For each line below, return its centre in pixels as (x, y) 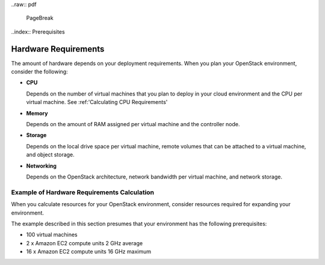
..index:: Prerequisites (38, 32)
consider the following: (40, 72)
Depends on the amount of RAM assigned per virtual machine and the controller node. (133, 124)
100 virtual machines (52, 235)
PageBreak (40, 18)
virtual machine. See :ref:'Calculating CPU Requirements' (97, 102)
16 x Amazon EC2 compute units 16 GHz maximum (89, 252)
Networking (42, 166)
